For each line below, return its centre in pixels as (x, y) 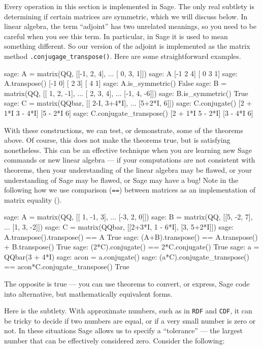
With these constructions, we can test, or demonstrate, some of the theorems (124, 130)
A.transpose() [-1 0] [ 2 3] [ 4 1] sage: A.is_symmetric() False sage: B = (116, 83)
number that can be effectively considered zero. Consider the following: (114, 340)
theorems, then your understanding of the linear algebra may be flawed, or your (128, 169)
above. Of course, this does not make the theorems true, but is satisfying (117, 140)
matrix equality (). (33, 199)
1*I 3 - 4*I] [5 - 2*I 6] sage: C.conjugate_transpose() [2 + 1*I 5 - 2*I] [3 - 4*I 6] (129, 113)
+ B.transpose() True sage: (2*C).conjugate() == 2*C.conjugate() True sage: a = (132, 247)
